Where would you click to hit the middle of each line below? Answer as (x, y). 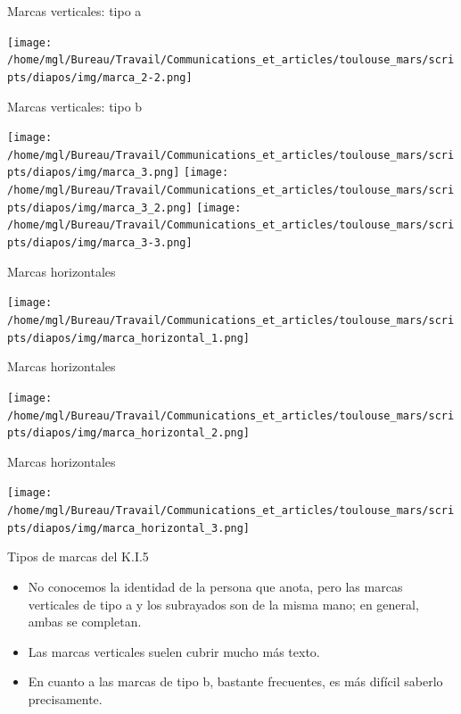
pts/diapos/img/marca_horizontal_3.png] (129, 528)
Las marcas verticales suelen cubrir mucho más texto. (174, 651)
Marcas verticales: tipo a (74, 11)
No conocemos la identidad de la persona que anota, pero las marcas (215, 587)
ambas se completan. (85, 622)
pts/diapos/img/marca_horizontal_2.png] (129, 433)
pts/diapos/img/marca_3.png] (94, 173)
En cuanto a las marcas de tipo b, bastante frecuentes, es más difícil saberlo (235, 681)
